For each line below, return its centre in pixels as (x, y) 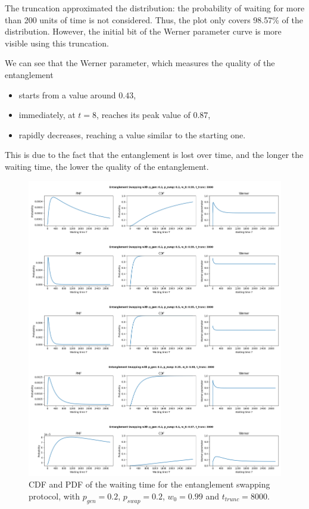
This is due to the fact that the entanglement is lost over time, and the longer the (154, 155)
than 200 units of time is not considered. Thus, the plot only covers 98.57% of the (154, 19)
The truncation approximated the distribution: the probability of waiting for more (155, 8)
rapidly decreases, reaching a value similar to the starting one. (132, 134)
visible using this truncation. (57, 43)
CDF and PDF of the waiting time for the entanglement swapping (149, 484)
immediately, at (47, 115)
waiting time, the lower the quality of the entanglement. (107, 166)
